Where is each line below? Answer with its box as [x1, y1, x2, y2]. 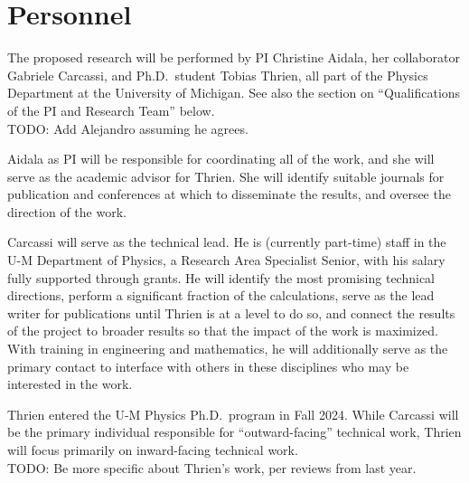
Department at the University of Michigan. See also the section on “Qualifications [7, 83, 461, 102]
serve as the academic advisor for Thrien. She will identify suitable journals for [7, 166, 445, 185]
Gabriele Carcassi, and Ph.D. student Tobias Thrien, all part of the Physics [7, 65, 428, 84]
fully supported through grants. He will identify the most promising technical [7, 268, 436, 287]
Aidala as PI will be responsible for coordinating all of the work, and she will [7, 149, 435, 168]
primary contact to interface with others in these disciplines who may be [7, 356, 409, 375]
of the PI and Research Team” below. [7, 100, 215, 119]
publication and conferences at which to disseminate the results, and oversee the [7, 185, 451, 204]
